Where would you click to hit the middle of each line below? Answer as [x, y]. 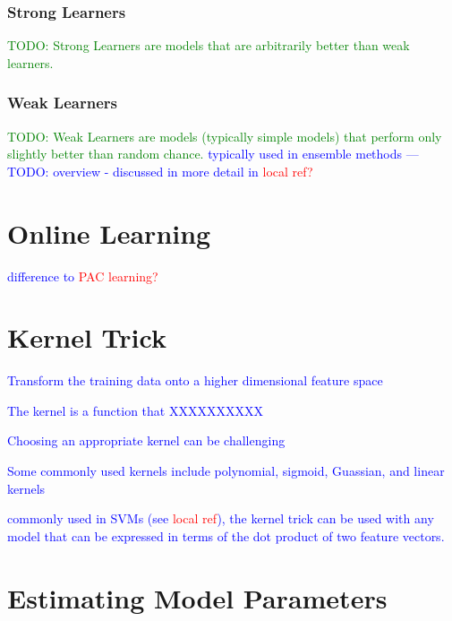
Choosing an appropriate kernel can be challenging [146, 440]
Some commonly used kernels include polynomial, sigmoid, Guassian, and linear [226, 471]
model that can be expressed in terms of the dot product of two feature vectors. [226, 535]
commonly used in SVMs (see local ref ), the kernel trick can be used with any [221, 518]
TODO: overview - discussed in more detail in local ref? [160, 171]
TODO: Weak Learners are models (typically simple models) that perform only [225, 136]
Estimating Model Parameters [197, 597]
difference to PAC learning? [83, 276]
